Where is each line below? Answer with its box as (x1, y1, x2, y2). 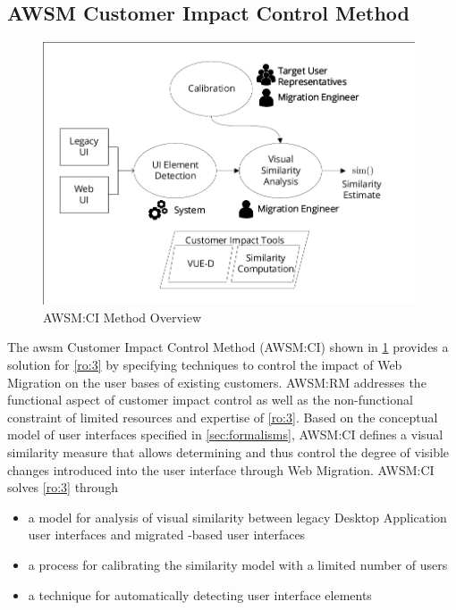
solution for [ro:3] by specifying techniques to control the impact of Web (7, 355, 402, 374)
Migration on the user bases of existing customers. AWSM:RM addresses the (7, 372, 426, 391)
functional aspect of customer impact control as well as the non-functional (7, 390, 413, 409)
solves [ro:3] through (7, 478, 118, 497)
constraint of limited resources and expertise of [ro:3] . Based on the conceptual (7, 407, 438, 426)
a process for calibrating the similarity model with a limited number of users (28, 555, 448, 573)
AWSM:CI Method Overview (43, 307, 202, 326)
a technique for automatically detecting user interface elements (28, 585, 372, 604)
